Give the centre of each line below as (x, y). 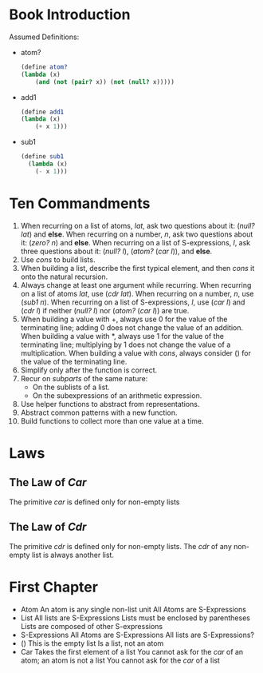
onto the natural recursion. (64, 277)
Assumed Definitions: (44, 37)
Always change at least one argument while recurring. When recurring (136, 285)
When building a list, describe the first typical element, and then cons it (137, 268)
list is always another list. (73, 555)
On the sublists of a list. (71, 387)
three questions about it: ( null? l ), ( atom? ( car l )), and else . (116, 251)
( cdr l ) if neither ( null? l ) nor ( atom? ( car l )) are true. (105, 310)
